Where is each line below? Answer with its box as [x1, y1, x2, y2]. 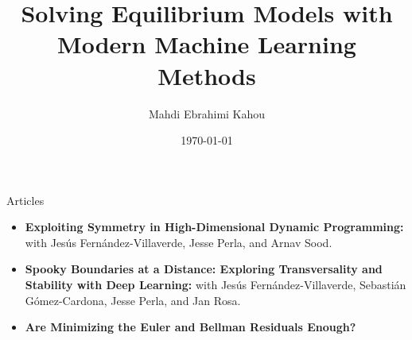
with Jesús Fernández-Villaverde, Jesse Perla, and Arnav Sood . [25, 234, 332, 250]
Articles [6, 191, 45, 208]
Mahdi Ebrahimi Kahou [148, 105, 266, 122]
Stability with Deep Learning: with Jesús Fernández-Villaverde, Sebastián [25, 276, 406, 293]
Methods [157, 59, 256, 91]
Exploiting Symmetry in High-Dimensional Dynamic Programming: [25, 218, 404, 235]
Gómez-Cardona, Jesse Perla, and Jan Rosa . [25, 292, 241, 308]
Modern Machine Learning [57, 28, 356, 60]
